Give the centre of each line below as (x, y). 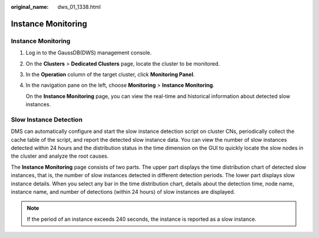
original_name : (30, 7)
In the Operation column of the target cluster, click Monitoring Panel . (110, 74)
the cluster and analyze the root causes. (60, 156)
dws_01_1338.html (79, 7)
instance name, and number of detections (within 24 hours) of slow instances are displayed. (123, 191)
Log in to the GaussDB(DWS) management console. (89, 53)
